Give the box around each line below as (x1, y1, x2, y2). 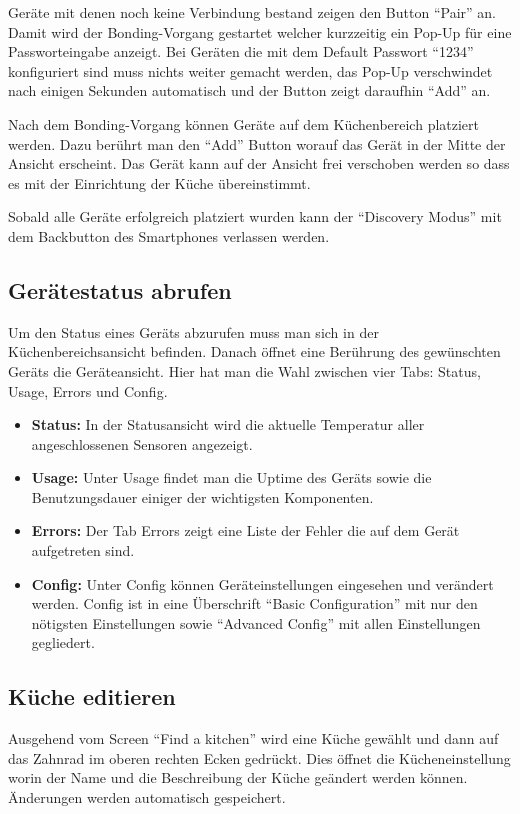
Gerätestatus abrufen (8, 274, 232, 305)
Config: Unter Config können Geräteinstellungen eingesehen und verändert (31, 573, 494, 594)
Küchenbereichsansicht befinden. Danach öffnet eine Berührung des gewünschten (8, 341, 501, 362)
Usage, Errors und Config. (8, 380, 168, 401)
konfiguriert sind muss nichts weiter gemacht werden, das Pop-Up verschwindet (8, 60, 493, 81)
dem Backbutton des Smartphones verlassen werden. (8, 225, 330, 246)
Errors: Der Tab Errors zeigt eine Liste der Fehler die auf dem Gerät (31, 520, 460, 541)
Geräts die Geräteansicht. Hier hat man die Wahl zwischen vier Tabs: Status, (8, 360, 481, 381)
